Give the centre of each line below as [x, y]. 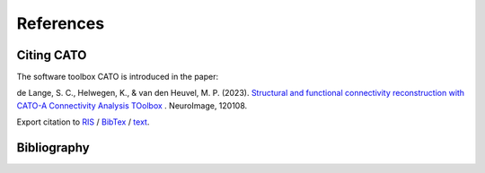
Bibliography [53, 148]
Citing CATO [52, 55]
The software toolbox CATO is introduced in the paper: [118, 77]
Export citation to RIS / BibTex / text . [83, 122]
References [61, 23]
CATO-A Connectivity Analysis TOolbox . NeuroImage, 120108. [132, 105]
